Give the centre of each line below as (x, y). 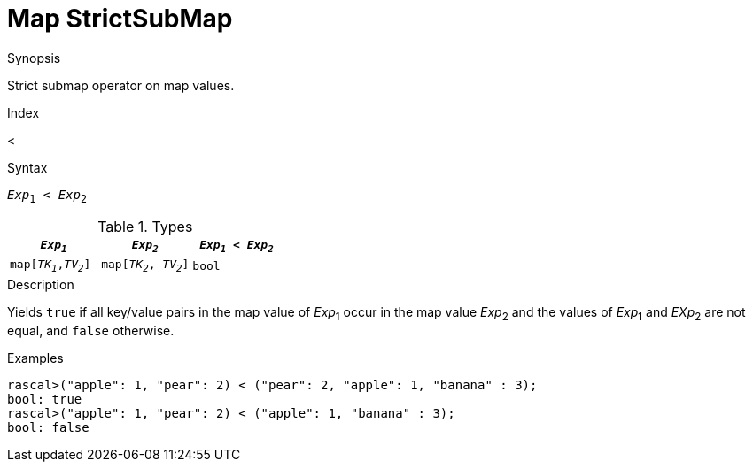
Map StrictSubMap (120, 19)
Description (41, 284)
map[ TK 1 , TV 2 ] (50, 266)
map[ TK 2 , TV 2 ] (145, 266)
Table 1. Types (145, 226)
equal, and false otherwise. (91, 330)
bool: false (48, 427)
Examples (35, 358)
